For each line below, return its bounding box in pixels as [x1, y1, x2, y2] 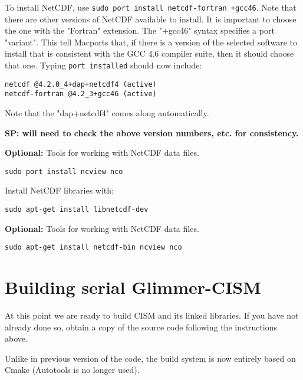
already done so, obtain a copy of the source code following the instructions [5, 320, 278, 333]
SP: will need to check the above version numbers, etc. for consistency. [5, 126, 299, 139]
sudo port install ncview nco [5, 167, 123, 176]
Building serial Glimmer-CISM [5, 275, 261, 299]
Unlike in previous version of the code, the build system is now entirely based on [5, 352, 296, 364]
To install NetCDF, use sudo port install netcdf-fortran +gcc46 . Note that [5, 1, 297, 13]
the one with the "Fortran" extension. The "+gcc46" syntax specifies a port [5, 24, 275, 37]
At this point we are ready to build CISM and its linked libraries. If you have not [5, 309, 299, 322]
